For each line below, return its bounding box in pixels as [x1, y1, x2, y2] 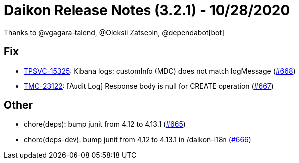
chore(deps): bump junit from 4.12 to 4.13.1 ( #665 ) [24, 120, 186, 129]
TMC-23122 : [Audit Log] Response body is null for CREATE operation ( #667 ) [24, 81, 274, 90]
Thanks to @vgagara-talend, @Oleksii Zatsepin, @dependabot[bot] [4, 28, 224, 37]
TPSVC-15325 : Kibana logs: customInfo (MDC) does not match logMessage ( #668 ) [24, 66, 296, 75]
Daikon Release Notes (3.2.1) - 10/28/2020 [4, 2, 290, 19]
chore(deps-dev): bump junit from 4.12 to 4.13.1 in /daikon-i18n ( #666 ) [24, 135, 251, 144]
